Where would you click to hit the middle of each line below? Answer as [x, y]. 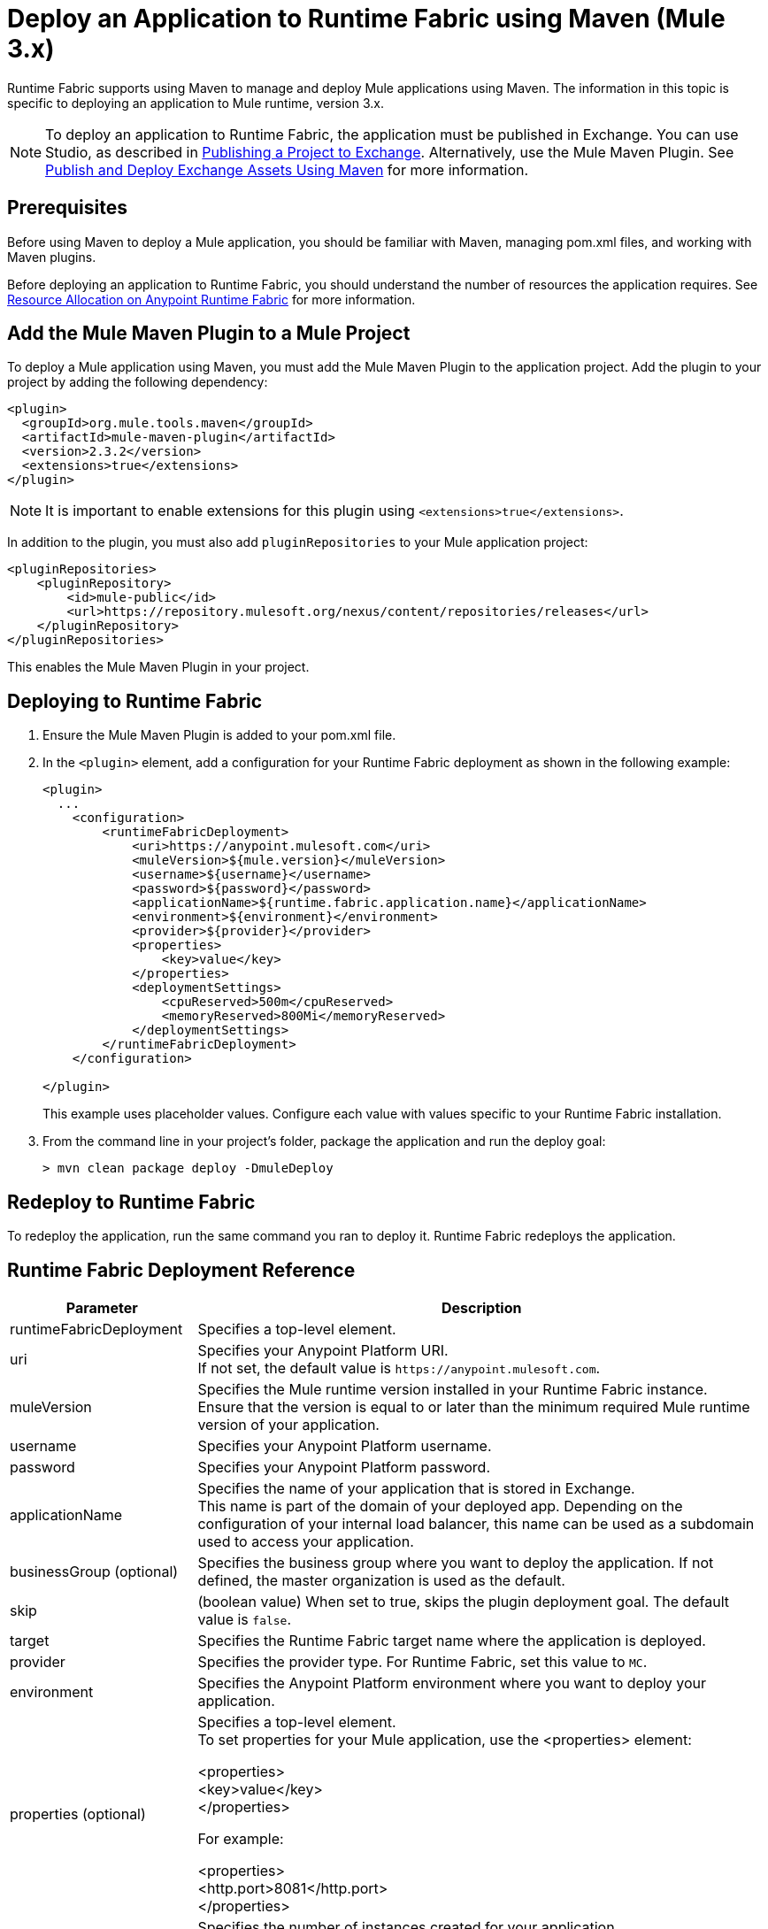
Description [481, 1307]
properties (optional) [78, 1814]
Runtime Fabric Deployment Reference [181, 1270]
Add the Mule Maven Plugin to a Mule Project [209, 334]
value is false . [245, 1619]
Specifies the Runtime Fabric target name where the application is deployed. [452, 1640]
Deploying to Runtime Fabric [135, 701]
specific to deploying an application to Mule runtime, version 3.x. [196, 103]
